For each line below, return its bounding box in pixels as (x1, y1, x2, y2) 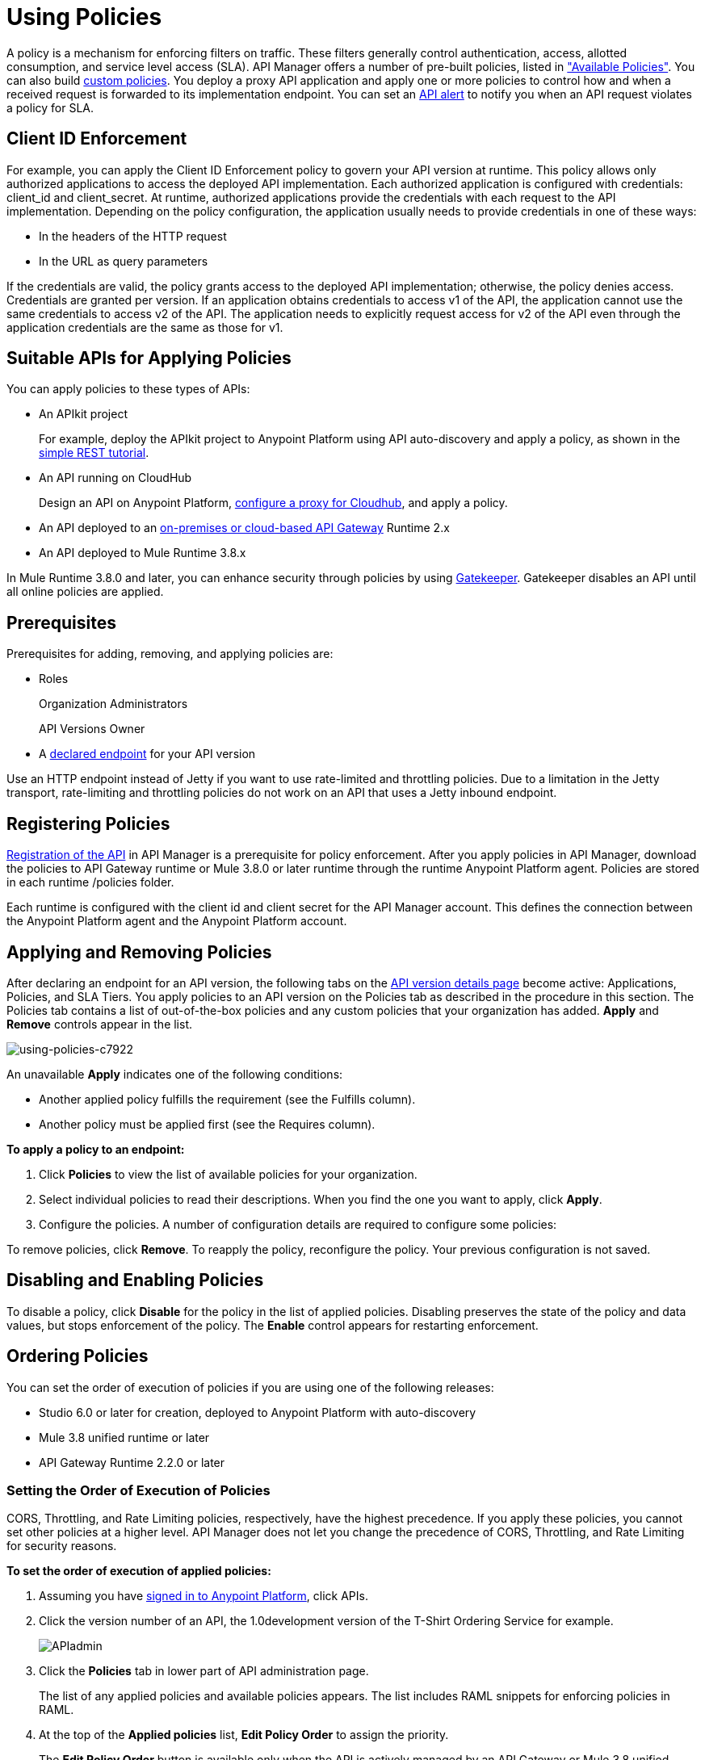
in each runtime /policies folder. (6, 875, 174, 890)
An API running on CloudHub (39, 471, 192, 485)
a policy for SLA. (6, 100, 94, 115)
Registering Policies (6, 813, 170, 834)
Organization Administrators (39, 697, 188, 711)
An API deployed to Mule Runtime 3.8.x (39, 546, 246, 560)
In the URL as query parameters (39, 254, 208, 268)
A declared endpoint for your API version (39, 747, 256, 761)
